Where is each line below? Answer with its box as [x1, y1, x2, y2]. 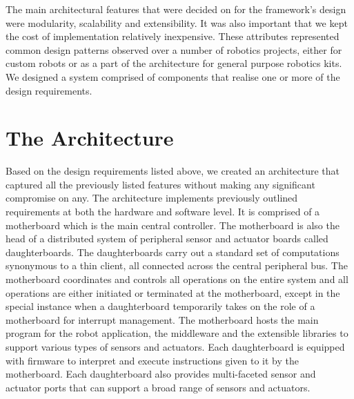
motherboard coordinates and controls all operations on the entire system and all [6, 272, 348, 286]
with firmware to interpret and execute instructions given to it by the [6, 353, 299, 367]
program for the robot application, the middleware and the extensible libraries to [6, 326, 348, 340]
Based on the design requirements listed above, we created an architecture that [6, 164, 340, 178]
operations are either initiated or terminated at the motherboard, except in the [6, 285, 340, 300]
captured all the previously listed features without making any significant [6, 177, 315, 191]
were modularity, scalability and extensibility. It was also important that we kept [6, 15, 348, 30]
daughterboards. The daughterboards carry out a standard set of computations [6, 244, 340, 259]
